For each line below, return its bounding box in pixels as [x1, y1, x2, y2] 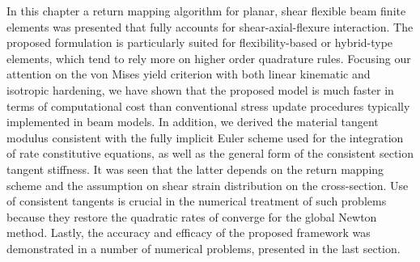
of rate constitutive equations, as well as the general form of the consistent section [6, 145, 414, 162]
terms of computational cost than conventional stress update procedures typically [6, 97, 410, 114]
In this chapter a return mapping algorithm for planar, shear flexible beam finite [6, 2, 406, 19]
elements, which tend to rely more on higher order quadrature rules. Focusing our [6, 49, 411, 66]
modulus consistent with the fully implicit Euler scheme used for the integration [6, 129, 404, 146]
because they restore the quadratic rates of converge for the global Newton [6, 208, 377, 225]
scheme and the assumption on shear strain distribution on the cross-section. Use [6, 176, 409, 193]
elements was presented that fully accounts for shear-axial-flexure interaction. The [6, 18, 414, 35]
